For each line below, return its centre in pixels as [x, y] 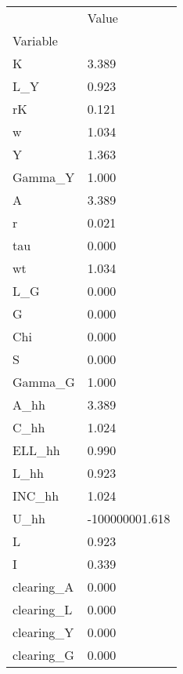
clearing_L [43, 609]
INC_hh [36, 495]
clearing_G [43, 655]
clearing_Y [43, 632]
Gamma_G [44, 382]
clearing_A [43, 587]
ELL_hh [36, 450]
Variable [35, 40]
